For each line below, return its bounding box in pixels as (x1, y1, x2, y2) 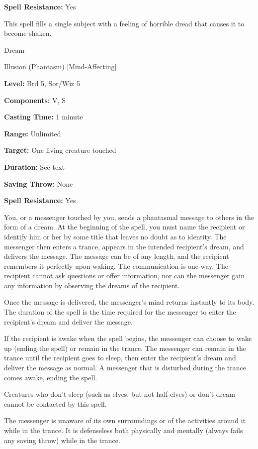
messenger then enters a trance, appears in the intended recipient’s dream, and (4, 241, 244, 251)
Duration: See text (4, 161, 65, 172)
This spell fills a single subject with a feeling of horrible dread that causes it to (4, 18, 245, 28)
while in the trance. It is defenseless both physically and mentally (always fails (4, 425, 243, 435)
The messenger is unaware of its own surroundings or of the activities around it (4, 415, 246, 426)
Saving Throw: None (4, 178, 73, 189)
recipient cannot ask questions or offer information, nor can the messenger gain (4, 270, 245, 281)
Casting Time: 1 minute (4, 112, 83, 122)
